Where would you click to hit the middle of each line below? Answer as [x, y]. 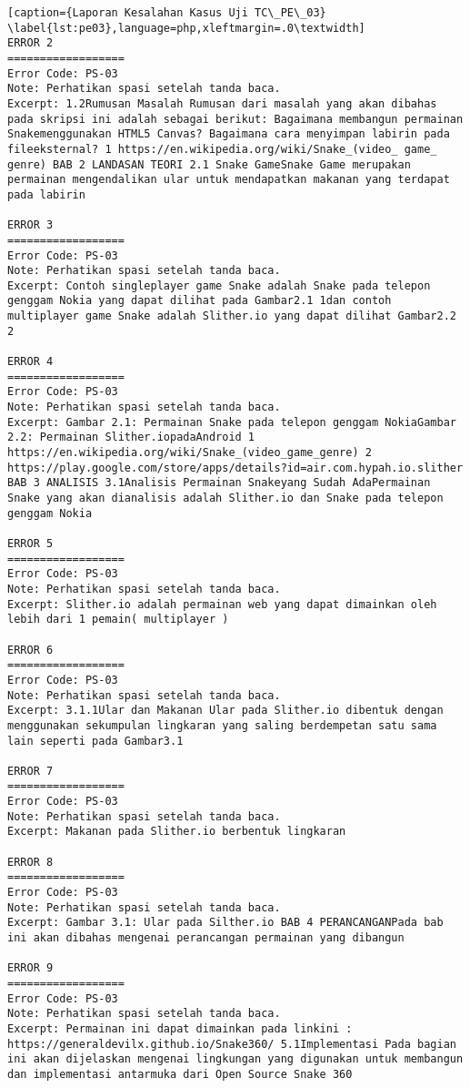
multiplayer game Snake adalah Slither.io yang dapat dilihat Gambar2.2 [232, 316]
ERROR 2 [30, 43]
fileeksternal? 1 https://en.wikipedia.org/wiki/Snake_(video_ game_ [222, 149]
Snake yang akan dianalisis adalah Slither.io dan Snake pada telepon [225, 498]
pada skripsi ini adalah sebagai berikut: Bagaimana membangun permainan [235, 119]
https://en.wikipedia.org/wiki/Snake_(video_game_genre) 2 [190, 453]
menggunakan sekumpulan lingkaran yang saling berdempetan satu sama [222, 725]
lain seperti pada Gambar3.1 [95, 741]
